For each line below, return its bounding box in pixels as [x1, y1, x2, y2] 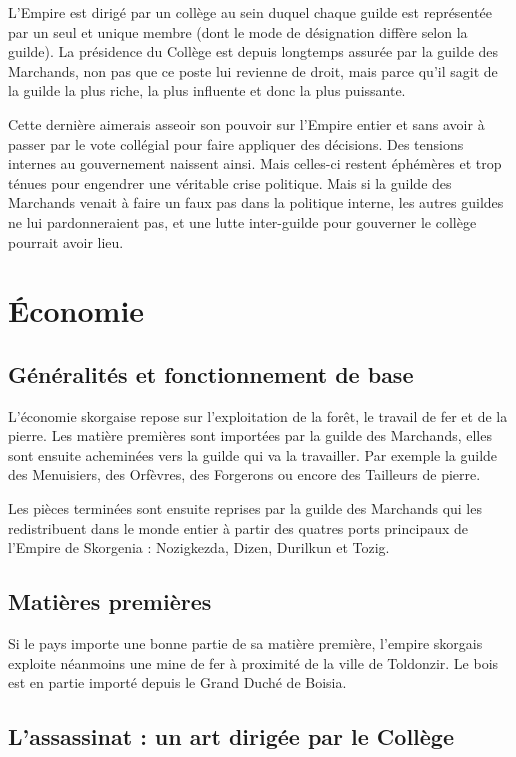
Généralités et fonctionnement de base [8, 358, 414, 389]
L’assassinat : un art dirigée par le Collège [8, 721, 454, 752]
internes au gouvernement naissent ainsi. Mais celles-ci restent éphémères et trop [8, 153, 502, 174]
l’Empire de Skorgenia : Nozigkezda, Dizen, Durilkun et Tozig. [8, 537, 390, 558]
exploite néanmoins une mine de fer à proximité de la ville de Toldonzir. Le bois [8, 652, 499, 673]
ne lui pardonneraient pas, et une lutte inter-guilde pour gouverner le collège [8, 211, 477, 232]
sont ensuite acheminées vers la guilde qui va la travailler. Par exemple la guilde [8, 444, 498, 465]
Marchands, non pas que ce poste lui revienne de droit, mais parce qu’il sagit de [8, 60, 498, 81]
